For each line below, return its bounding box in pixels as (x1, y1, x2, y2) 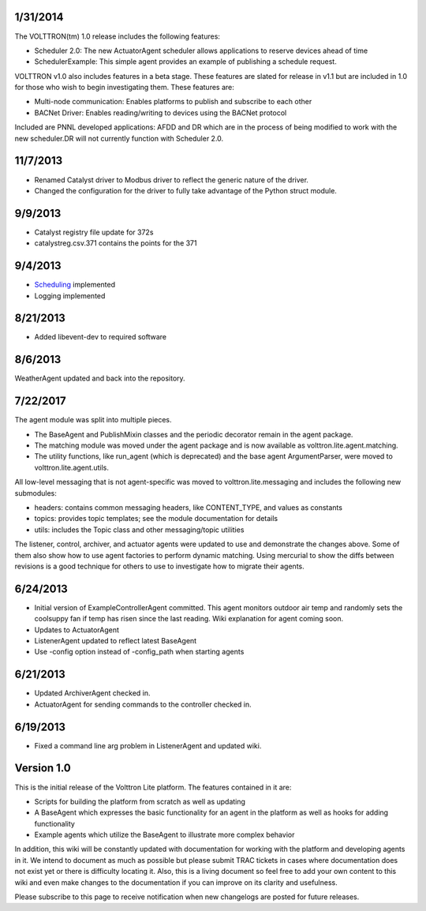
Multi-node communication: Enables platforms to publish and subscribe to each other (34, 97, 312, 107)
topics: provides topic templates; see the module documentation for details (34, 514, 278, 523)
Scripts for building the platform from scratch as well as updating (34, 797, 246, 806)
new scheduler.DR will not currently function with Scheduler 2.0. (14, 133, 224, 143)
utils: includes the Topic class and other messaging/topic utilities (34, 525, 245, 534)
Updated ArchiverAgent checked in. (34, 688, 151, 698)
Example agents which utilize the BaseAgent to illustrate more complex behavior (34, 830, 295, 840)
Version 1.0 (14, 762, 71, 775)
